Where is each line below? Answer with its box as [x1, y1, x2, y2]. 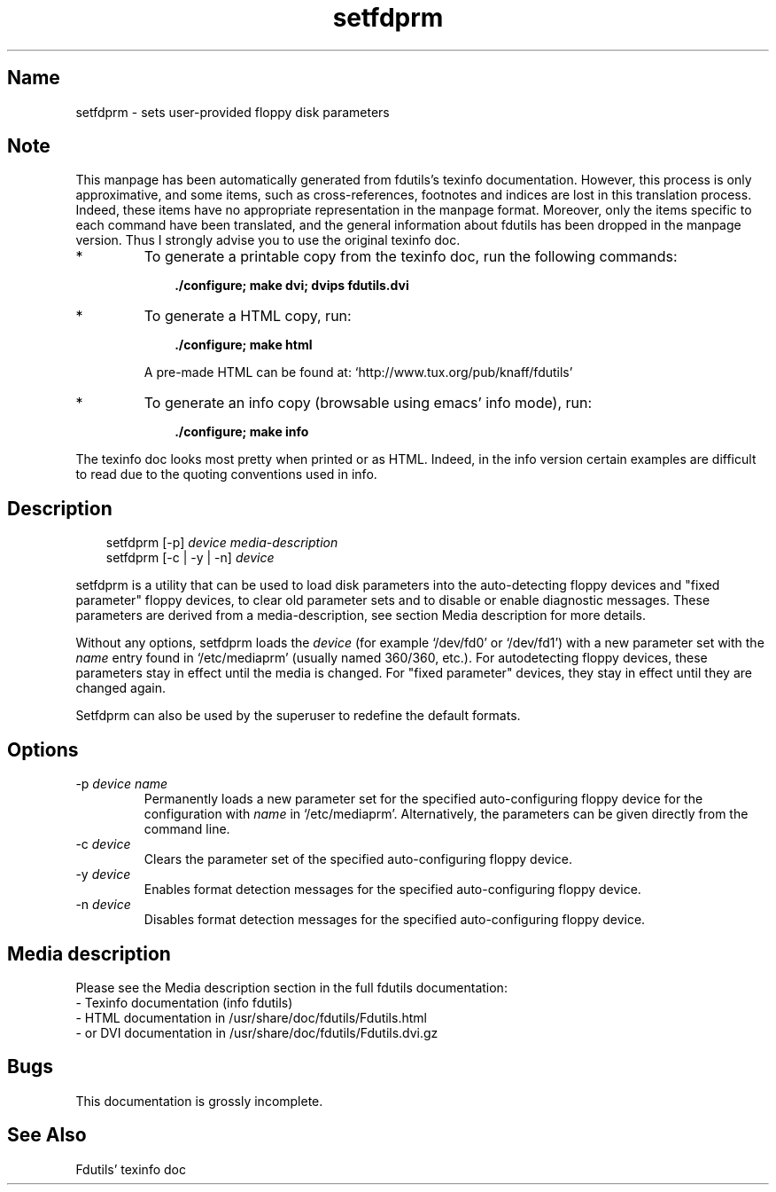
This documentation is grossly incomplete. [75, 1093, 323, 1109]
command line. [144, 821, 230, 837]
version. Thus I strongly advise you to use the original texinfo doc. [75, 232, 461, 248]
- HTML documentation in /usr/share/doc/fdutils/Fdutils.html [75, 1009, 427, 1025]
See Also [7, 1124, 87, 1147]
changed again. [75, 680, 167, 696]
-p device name [75, 776, 168, 792]
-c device [75, 836, 131, 852]
